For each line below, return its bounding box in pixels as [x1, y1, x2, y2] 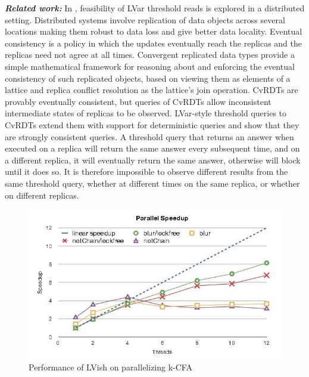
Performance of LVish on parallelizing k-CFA [29, 361, 192, 373]
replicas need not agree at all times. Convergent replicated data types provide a [5, 48, 295, 61]
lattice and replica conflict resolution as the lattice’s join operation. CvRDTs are [5, 84, 298, 96]
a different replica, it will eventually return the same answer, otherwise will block [5, 153, 301, 166]
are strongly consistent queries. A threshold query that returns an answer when [5, 130, 294, 143]
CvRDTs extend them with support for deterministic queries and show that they [5, 118, 299, 131]
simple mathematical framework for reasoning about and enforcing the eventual [5, 60, 295, 72]
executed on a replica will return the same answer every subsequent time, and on [5, 142, 300, 154]
